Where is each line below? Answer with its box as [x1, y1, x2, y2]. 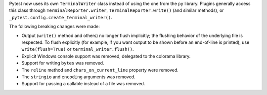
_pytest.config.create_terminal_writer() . [9, 14, 112, 20]
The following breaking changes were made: [9, 24, 100, 30]
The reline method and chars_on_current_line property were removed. [21, 67, 179, 73]
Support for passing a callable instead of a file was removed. [21, 81, 145, 87]
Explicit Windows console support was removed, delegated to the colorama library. [21, 53, 191, 59]
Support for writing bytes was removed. [21, 60, 104, 66]
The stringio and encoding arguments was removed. [21, 74, 135, 80]
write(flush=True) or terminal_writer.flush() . [21, 46, 134, 52]
